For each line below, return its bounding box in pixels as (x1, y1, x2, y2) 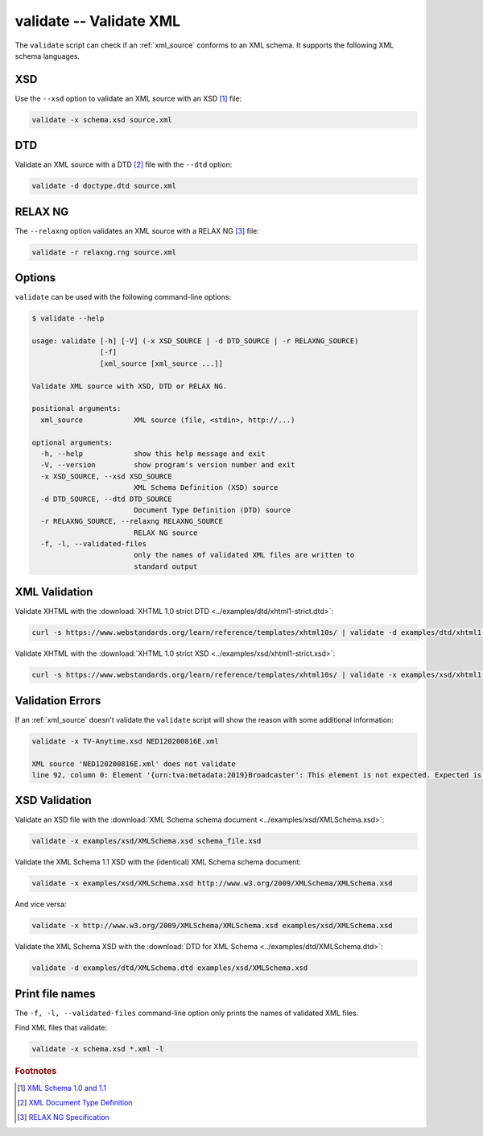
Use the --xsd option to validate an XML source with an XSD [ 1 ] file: (14, 93, 242, 103)
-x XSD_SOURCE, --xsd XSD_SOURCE (40, 471, 172, 481)
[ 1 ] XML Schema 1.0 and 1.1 (17, 1083, 106, 1092)
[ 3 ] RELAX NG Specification (17, 1113, 110, 1122)
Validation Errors (14, 694, 101, 707)
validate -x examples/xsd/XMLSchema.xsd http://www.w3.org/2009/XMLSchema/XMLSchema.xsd (31, 879, 394, 888)
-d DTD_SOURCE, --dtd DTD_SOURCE (40, 494, 172, 504)
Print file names (14, 987, 96, 1001)
